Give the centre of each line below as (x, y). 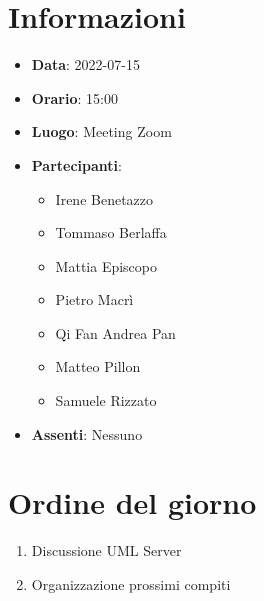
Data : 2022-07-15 (85, 64)
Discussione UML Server (106, 550)
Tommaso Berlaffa (111, 232)
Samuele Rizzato (106, 400)
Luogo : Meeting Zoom (101, 131)
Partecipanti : (76, 164)
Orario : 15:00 (74, 97)
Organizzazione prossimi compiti (131, 583)
